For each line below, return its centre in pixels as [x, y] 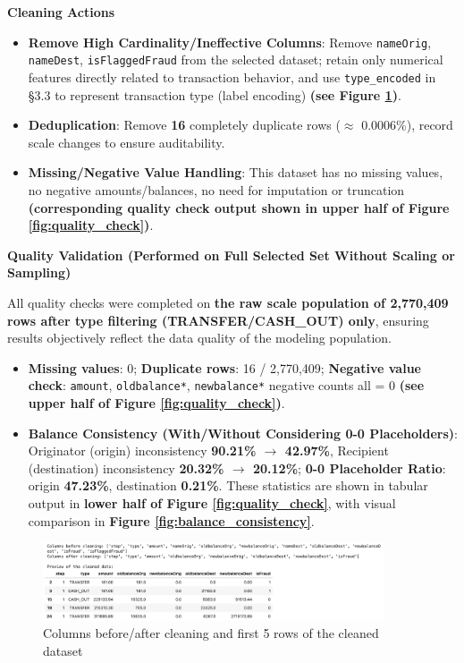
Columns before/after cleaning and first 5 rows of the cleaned [211, 633]
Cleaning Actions [61, 12]
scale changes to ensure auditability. [127, 142]
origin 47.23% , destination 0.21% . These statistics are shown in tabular [228, 485]
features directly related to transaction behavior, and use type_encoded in [232, 76]
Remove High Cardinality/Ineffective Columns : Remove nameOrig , [230, 42]
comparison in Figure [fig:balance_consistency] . [171, 520]
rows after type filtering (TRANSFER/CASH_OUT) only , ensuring [218, 320]
